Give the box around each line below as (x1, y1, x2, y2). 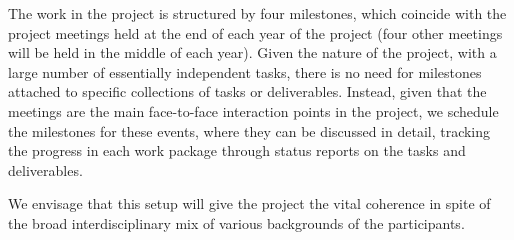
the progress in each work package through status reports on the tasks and (8, 140, 466, 161)
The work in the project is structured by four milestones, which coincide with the (8, 3, 507, 23)
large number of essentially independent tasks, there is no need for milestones (8, 61, 482, 82)
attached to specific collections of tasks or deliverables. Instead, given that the (8, 81, 487, 102)
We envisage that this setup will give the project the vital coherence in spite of (8, 193, 491, 214)
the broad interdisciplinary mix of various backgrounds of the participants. (8, 212, 465, 233)
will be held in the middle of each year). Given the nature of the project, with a (8, 42, 497, 63)
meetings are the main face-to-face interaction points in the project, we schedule (8, 100, 499, 121)
